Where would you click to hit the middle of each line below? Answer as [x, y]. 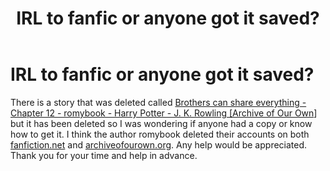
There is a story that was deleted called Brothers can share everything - [158, 102]
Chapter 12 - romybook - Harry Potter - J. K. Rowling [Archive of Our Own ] [164, 113]
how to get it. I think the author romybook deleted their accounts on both [160, 134]
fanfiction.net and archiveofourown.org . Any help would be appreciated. [159, 144]
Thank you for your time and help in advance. [104, 155]
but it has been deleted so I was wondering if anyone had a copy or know [161, 123]
